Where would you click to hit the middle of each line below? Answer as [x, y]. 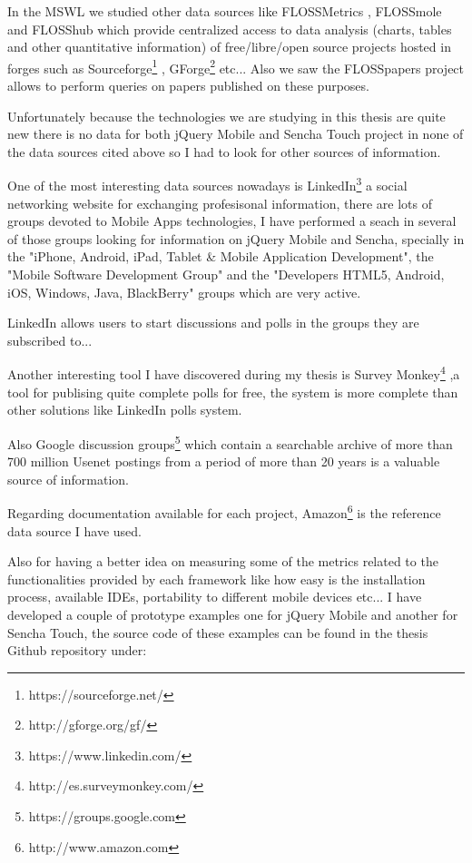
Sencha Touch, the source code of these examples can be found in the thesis [218, 632]
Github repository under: [77, 650]
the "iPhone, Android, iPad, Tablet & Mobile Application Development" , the [221, 256]
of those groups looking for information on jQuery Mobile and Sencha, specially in [236, 238]
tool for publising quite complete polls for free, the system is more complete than [233, 392]
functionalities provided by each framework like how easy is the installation [216, 579]
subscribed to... [50, 340]
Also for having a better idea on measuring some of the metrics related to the [223, 561]
